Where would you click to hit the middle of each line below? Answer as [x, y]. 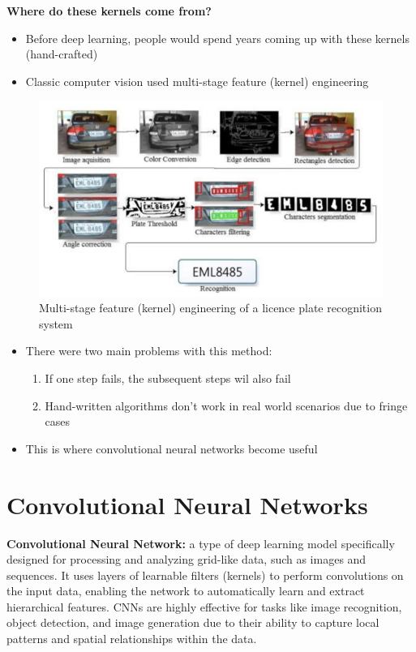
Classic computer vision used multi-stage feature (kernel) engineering [197, 81]
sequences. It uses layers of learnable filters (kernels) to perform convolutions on [205, 575]
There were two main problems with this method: [149, 351]
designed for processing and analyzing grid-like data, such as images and [187, 559]
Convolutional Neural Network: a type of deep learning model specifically [201, 543]
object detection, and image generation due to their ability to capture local [193, 622]
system [56, 323]
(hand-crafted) [62, 54]
